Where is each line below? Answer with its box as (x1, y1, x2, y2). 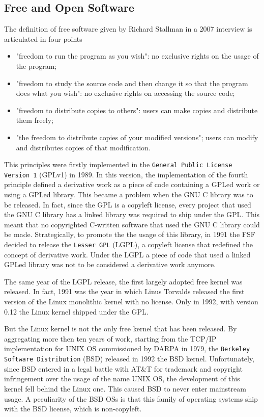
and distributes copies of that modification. (16, 142, 151, 152)
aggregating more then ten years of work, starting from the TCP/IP (4, 333, 217, 344)
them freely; (16, 115, 53, 125)
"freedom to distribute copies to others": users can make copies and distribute (16, 105, 258, 115)
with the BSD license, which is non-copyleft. (4, 403, 142, 414)
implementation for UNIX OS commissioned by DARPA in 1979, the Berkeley (4, 343, 250, 354)
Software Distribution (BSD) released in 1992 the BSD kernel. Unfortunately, (4, 353, 254, 364)
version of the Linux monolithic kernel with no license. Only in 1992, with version (4, 296, 258, 307)
